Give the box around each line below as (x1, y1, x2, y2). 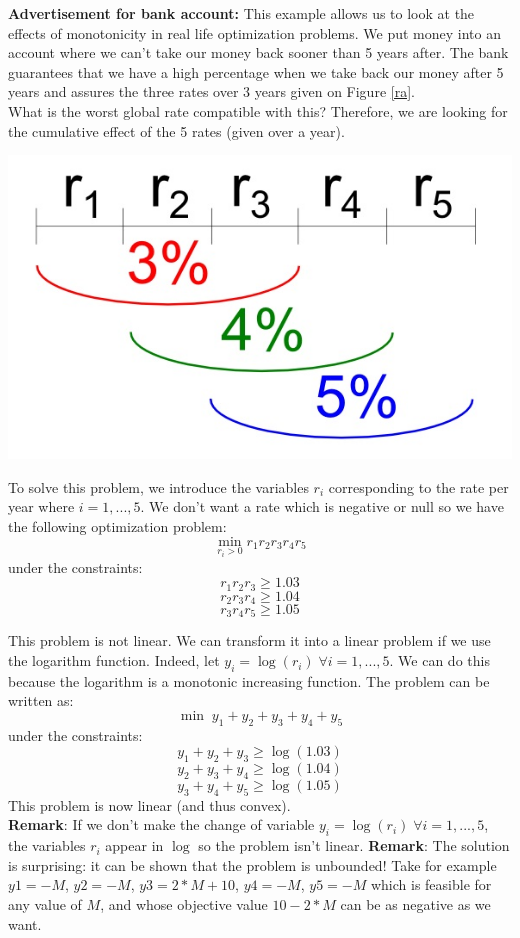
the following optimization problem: (8, 516, 227, 537)
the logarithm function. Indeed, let (8, 650, 220, 671)
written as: (8, 690, 74, 711)
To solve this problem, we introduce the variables (8, 476, 309, 497)
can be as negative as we (340, 893, 491, 914)
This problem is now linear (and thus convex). (8, 794, 291, 815)
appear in (105, 835, 164, 856)
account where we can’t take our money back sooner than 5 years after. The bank (8, 42, 509, 63)
